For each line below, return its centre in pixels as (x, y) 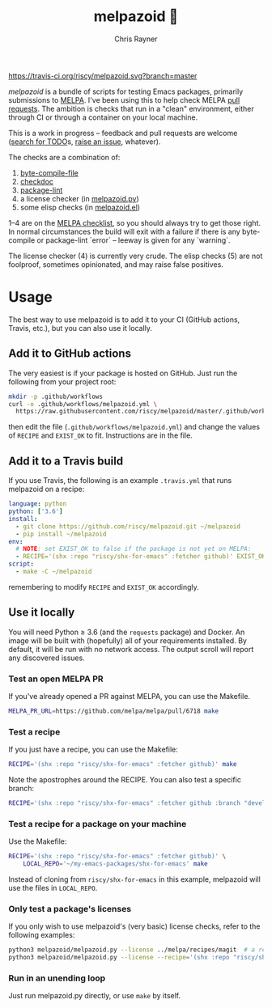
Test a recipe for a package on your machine (98, 824)
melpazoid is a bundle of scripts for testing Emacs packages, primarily (126, 91)
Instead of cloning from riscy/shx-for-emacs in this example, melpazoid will (134, 879)
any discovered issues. (47, 658)
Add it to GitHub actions (70, 354)
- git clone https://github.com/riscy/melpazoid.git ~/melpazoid (128, 526)
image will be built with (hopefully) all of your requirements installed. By (127, 640)
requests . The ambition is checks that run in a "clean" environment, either (131, 108)
